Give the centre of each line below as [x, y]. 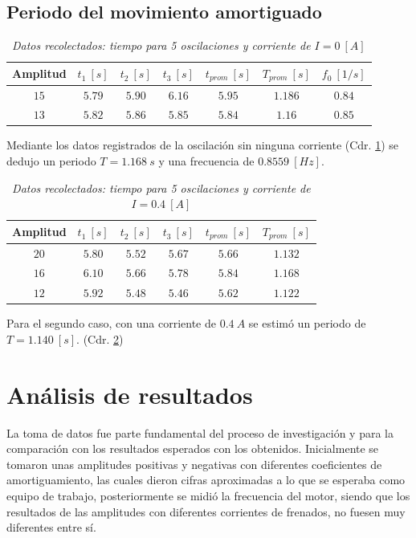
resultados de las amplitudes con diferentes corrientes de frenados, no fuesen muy [206, 511]
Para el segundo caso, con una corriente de [112, 323]
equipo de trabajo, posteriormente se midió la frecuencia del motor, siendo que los [208, 495]
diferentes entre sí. [51, 527]
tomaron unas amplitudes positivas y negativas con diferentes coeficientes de [194, 464]
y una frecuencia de [206, 161]
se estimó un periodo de [307, 323]
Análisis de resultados [130, 394]
